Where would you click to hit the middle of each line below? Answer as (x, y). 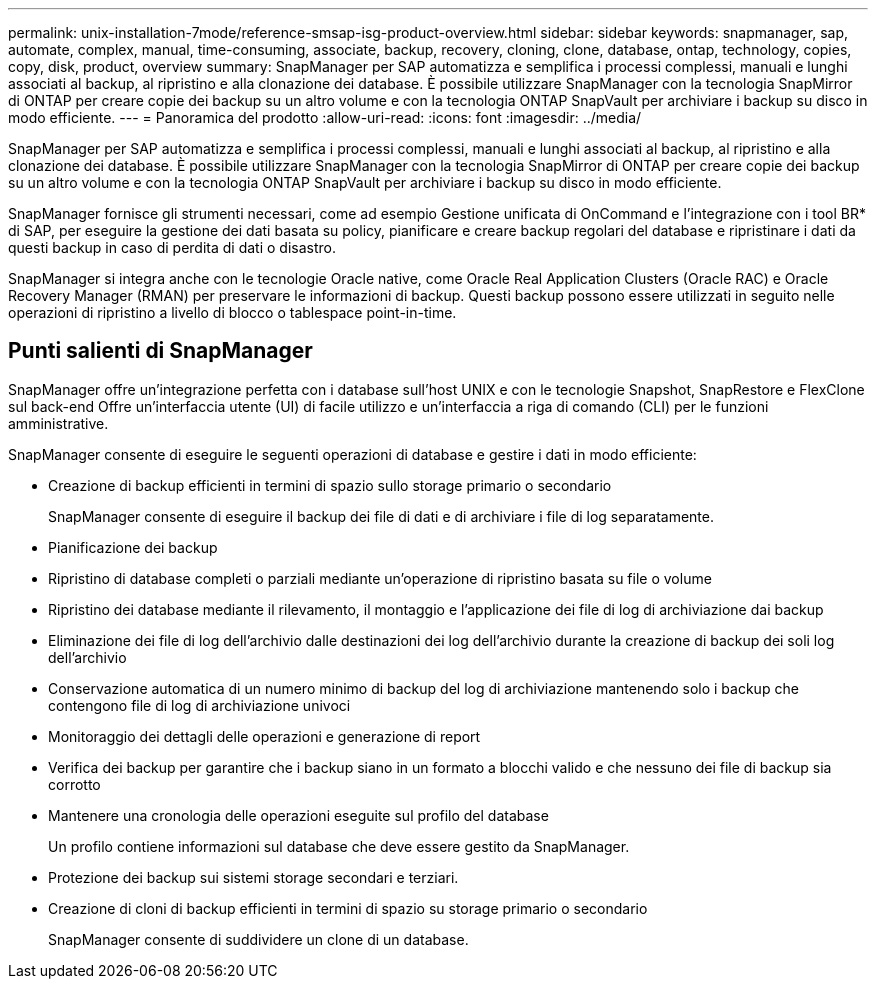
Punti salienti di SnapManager (160, 351)
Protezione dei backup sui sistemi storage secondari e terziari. (253, 877)
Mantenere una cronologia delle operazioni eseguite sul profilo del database (298, 815)
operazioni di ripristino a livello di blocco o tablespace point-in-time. (232, 312)
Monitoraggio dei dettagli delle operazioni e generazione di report (264, 736)
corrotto (74, 784)
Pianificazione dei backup (133, 547)
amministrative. (58, 423)
